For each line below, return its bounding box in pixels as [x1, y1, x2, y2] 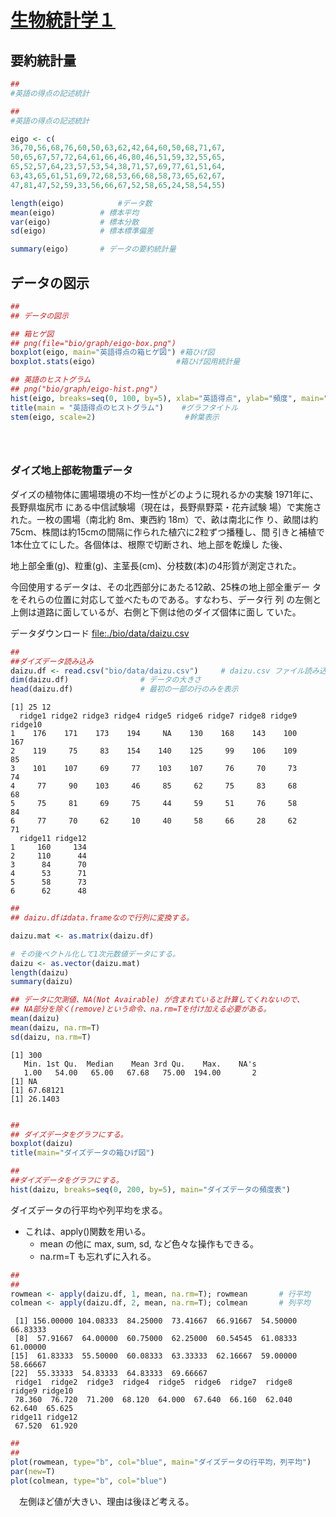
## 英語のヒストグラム [10, 375, 92, 385]
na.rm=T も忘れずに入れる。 [39, 1250, 157, 1262]
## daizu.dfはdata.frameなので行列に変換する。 [10, 913, 195, 923]
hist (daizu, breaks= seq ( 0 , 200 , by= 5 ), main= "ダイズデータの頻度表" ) [10, 1184, 291, 1195]
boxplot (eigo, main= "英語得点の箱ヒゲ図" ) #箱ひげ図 [10, 347, 215, 358]
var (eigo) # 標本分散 [10, 217, 140, 227]
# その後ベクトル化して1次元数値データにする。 [10, 949, 180, 959]
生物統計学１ [10, 9, 117, 32]
